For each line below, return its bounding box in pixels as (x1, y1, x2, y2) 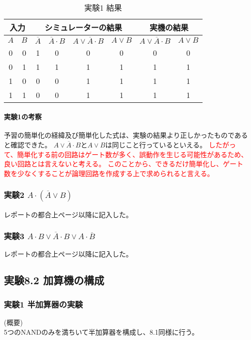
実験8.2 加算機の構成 (4, 273, 104, 288)
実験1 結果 (84, 2, 122, 13)
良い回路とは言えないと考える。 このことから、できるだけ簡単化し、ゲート (4, 159, 243, 169)
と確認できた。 (4, 139, 51, 149)
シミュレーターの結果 (45, 22, 122, 33)
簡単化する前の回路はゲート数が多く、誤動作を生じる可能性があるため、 (17, 149, 248, 159)
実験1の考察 (4, 112, 42, 122)
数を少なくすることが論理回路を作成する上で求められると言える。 (4, 168, 214, 178)
